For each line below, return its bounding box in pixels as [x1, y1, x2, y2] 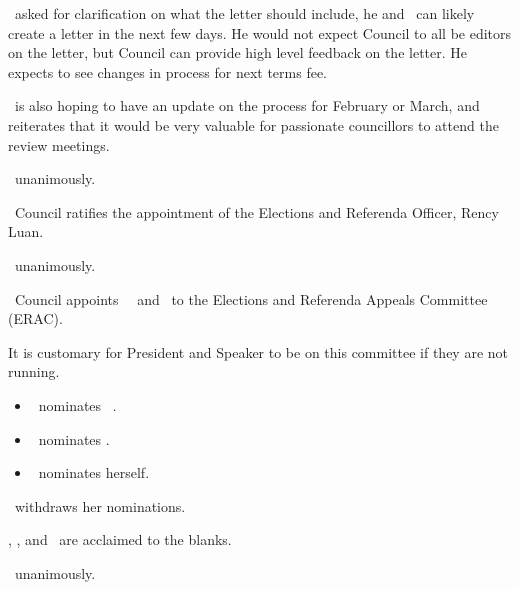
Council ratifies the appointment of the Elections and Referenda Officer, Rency [14, 201, 499, 222]
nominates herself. [38, 462, 150, 483]
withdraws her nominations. [14, 495, 186, 516]
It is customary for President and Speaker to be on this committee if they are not [8, 341, 509, 362]
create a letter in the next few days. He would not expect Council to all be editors [8, 22, 512, 43]
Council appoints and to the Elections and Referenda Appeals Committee [14, 288, 488, 309]
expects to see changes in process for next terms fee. [8, 61, 328, 82]
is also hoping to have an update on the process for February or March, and [14, 95, 480, 116]
